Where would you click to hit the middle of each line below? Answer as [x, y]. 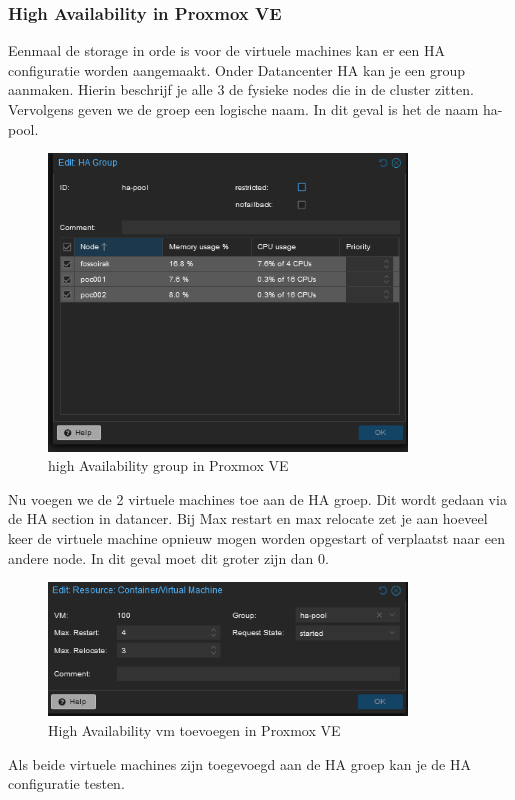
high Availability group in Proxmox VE [168, 465]
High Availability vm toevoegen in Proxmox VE [194, 730]
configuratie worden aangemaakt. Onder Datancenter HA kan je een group [236, 69]
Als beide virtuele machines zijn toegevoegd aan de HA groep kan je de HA [239, 763]
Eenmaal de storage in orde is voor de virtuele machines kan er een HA [226, 50]
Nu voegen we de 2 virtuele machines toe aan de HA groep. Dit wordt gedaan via [257, 498]
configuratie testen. [66, 783]
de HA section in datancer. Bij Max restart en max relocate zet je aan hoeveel [248, 518]
